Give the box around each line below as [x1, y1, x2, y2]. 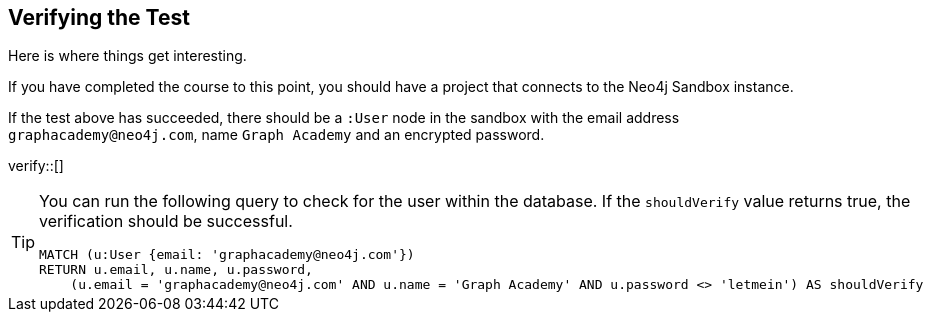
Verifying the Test [8, 5, 190, 30]
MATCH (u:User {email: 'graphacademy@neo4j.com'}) [39, 247, 415, 263]
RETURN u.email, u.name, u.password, [39, 262, 313, 278]
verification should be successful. [39, 211, 293, 232]
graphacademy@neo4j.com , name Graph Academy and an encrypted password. [8, 126, 545, 144]
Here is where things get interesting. [8, 47, 247, 65]
